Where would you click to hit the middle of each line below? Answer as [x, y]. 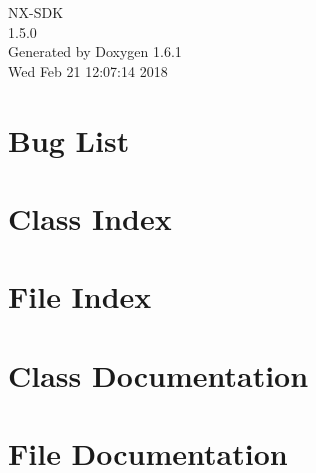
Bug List [69, 139]
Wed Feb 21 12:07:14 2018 [88, 70]
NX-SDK [36, 12]
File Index [80, 296]
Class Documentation [158, 374]
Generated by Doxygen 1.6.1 [95, 51]
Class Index [90, 217]
